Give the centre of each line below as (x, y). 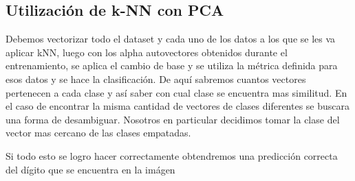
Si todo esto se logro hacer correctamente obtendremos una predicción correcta (172, 155)
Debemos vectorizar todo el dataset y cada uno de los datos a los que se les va (171, 39)
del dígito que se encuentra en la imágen (90, 169)
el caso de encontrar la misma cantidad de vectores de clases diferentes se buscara (178, 106)
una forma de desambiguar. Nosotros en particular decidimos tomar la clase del (173, 119)
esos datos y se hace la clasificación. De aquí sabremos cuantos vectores (156, 79)
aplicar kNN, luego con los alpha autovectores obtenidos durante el (147, 52)
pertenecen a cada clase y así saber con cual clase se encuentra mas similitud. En (176, 92)
